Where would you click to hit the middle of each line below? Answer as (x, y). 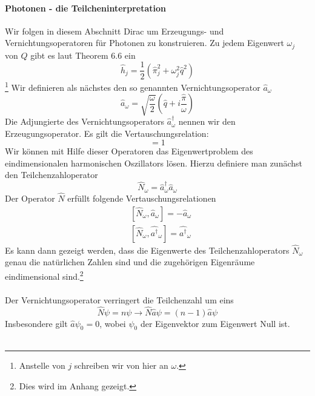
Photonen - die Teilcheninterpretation (85, 8)
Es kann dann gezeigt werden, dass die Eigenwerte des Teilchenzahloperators (147, 250)
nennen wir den (207, 121)
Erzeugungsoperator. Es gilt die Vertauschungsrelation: (107, 133)
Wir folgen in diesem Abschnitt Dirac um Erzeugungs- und (114, 31)
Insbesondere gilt (36, 323)
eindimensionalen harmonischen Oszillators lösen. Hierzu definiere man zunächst (154, 163)
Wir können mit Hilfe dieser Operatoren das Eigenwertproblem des (129, 151)
